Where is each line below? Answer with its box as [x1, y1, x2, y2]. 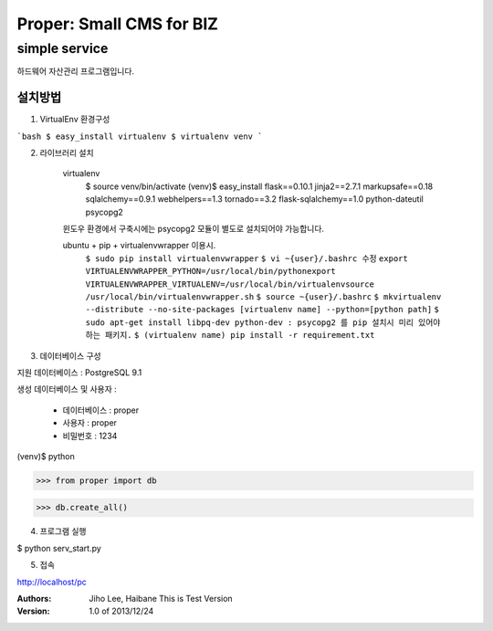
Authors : [16, 594, 52, 604]
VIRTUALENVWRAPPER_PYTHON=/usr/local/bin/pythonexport [85, 266, 337, 277]
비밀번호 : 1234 [62, 430, 118, 441]
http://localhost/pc [16, 576, 87, 587]
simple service [16, 40, 109, 57]
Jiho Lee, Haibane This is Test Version [89, 594, 233, 604]
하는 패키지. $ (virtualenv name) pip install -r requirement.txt [85, 330, 375, 341]
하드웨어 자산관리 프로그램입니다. [16, 66, 135, 77]
